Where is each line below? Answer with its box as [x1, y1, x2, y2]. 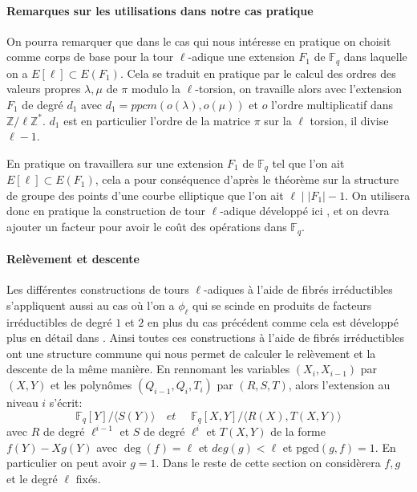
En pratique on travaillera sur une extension [6, 154, 224, 171]
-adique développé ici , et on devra [220, 202, 390, 219]
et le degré [6, 470, 58, 486]
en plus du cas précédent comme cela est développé [147, 313, 399, 330]
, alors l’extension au [288, 376, 391, 393]
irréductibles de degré [6, 313, 112, 330]
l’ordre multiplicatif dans [271, 96, 394, 113]
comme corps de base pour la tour [6, 48, 174, 65]
